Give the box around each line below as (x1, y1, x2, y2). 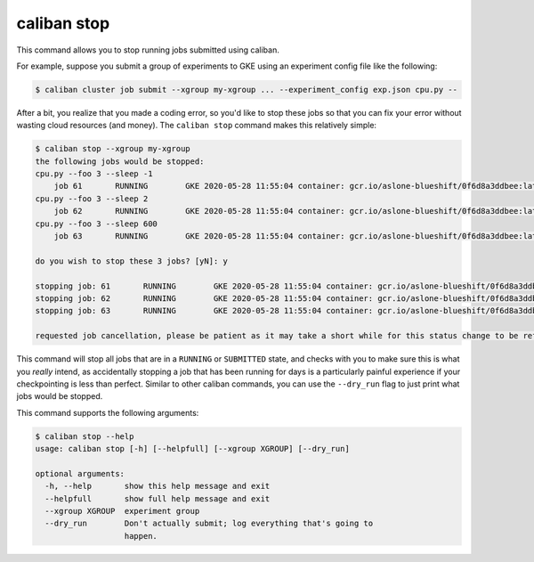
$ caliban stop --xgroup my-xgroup (35, 143, 190, 154)
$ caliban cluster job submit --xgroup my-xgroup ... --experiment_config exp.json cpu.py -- (35, 85, 458, 94)
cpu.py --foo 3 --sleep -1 (35, 169, 153, 179)
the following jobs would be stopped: (35, 156, 205, 167)
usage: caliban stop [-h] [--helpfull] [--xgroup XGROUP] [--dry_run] (35, 444, 351, 454)
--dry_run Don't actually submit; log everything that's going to (44, 518, 374, 529)
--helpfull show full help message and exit (44, 493, 271, 503)
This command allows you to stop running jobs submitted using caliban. (16, 45, 279, 55)
